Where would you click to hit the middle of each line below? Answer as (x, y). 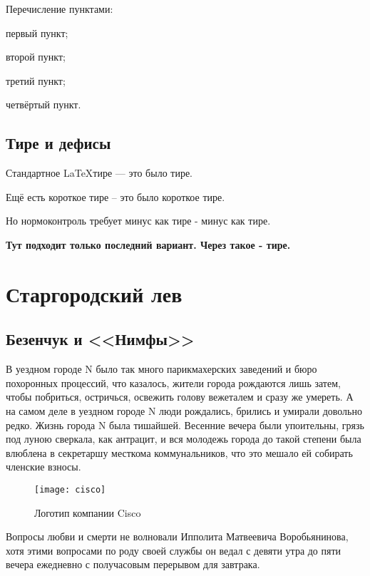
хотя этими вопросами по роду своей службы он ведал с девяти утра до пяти (174, 550)
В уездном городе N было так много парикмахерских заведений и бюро (161, 369)
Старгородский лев (94, 293)
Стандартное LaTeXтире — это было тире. (99, 173)
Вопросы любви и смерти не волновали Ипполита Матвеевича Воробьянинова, (177, 536)
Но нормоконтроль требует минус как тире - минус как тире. (138, 221)
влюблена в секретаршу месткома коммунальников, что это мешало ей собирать (179, 452)
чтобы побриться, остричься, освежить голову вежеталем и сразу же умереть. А (180, 397)
